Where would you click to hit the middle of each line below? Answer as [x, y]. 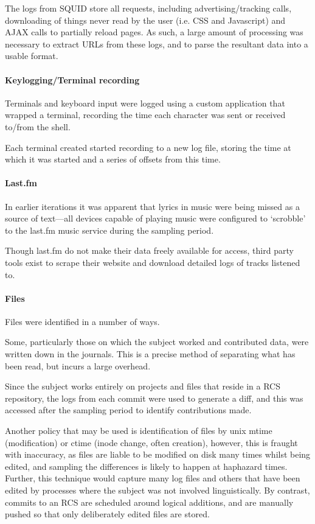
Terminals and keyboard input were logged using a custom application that [145, 103]
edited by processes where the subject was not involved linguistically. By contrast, [157, 490]
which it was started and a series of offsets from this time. [113, 159]
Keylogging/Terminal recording [72, 79]
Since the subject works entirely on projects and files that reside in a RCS [143, 386]
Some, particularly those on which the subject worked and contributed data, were [157, 342]
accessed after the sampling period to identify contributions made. [128, 410]
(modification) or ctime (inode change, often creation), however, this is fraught [151, 442]
